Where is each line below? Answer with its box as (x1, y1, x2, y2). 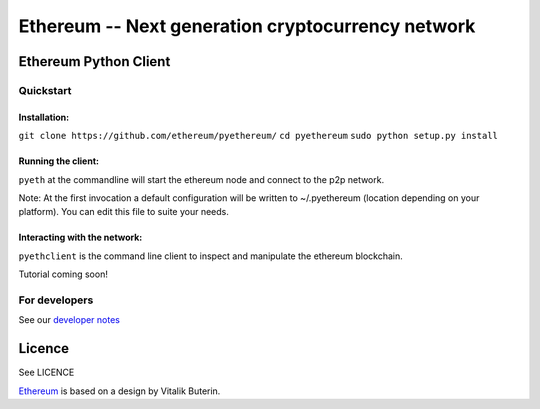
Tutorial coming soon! (18, 268, 109, 280)
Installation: (18, 111, 70, 123)
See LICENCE (18, 366, 75, 379)
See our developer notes (18, 314, 120, 326)
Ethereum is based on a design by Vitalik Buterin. (18, 385, 221, 397)
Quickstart (18, 83, 72, 97)
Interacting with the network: (18, 231, 143, 244)
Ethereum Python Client (18, 53, 171, 70)
